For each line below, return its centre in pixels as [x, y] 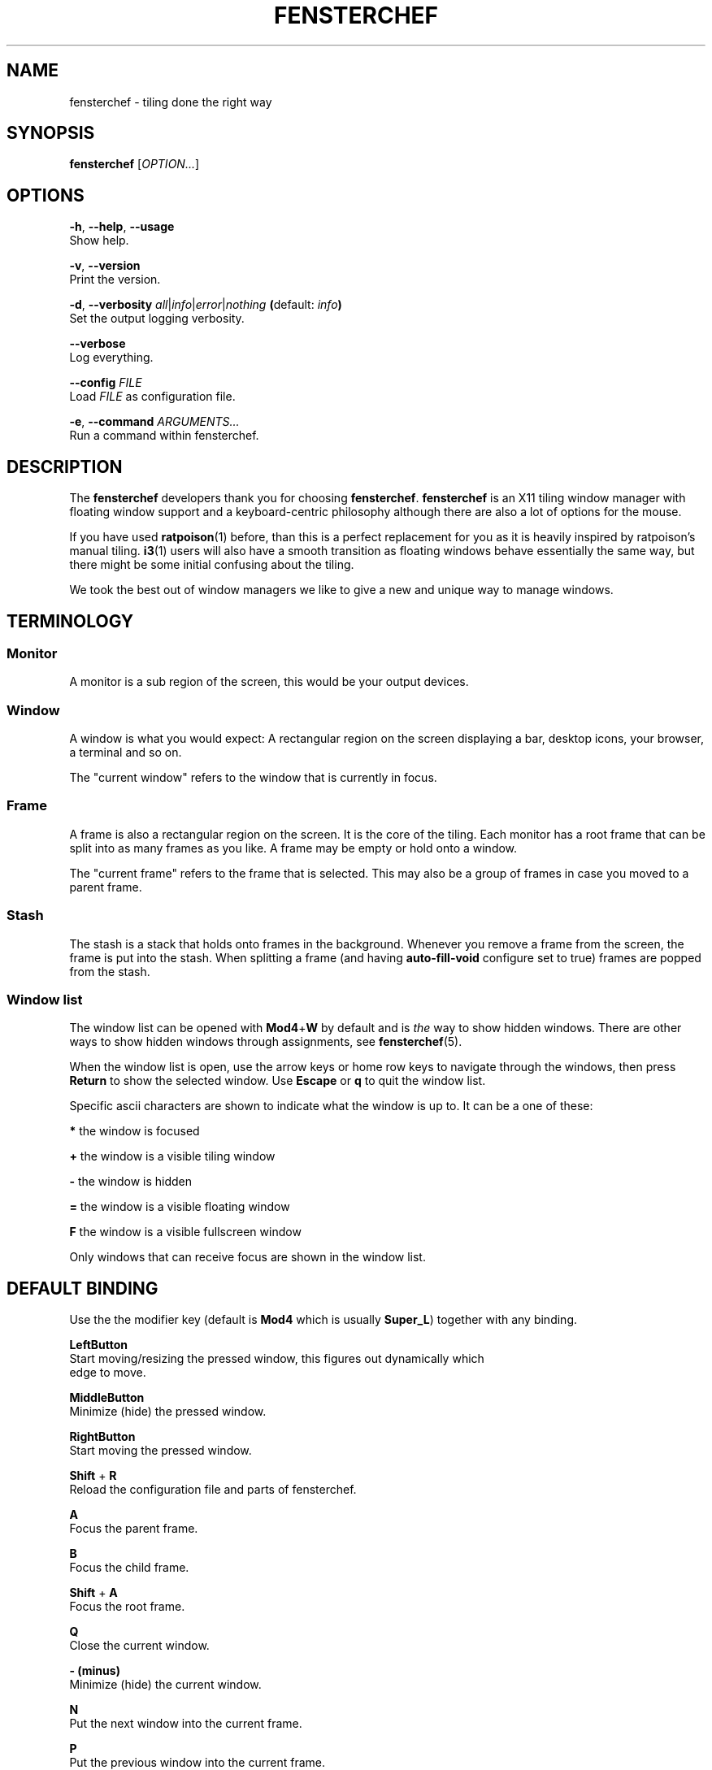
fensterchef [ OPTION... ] [135, 164]
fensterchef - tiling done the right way [171, 102]
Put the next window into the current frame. [186, 1724]
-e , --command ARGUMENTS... [154, 422]
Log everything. [111, 358]
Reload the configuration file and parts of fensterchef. [213, 1490]
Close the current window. [139, 1646]
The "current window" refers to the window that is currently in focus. [253, 778]
